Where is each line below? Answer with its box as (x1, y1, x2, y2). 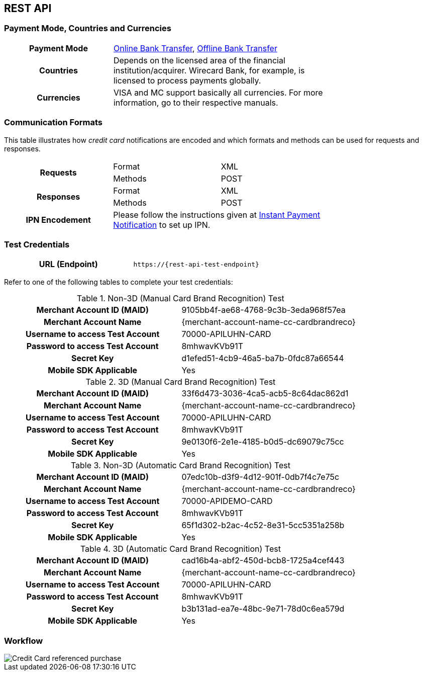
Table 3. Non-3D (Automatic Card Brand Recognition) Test (70, 460, 290, 471)
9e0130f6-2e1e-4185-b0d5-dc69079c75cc (181, 437, 344, 447)
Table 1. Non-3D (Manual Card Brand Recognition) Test (77, 293, 284, 304)
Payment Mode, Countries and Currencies (4, 23, 171, 34)
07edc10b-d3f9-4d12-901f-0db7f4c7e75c (181, 472, 340, 482)
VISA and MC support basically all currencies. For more (113, 87, 323, 98)
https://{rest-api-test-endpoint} (133, 260, 259, 268)
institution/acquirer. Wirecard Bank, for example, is (113, 65, 305, 75)
